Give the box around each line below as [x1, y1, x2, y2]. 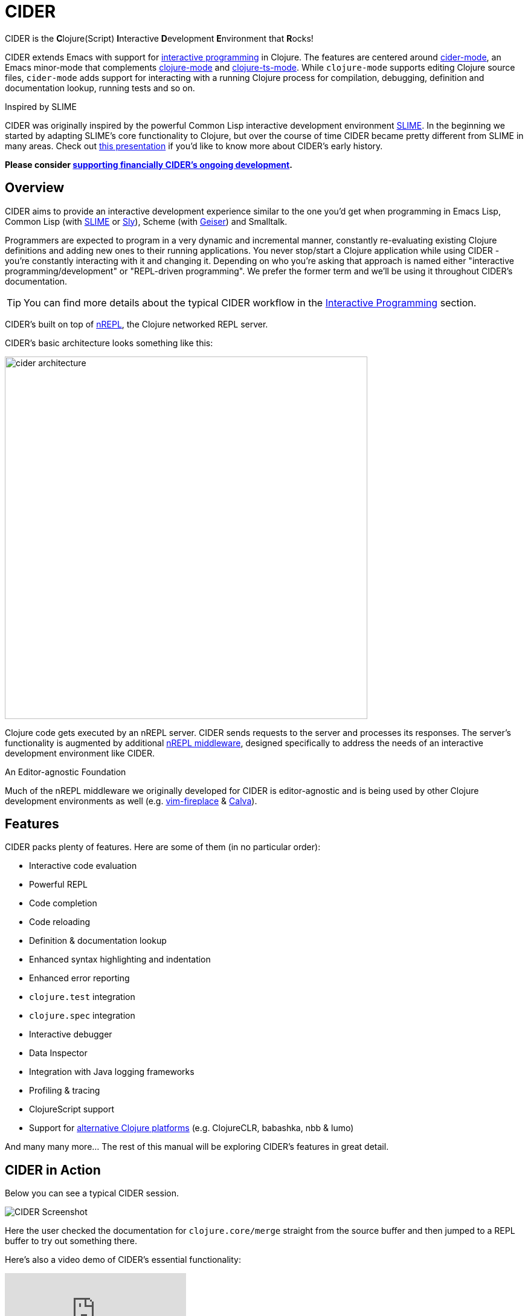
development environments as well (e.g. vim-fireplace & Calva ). [5, 795, 257, 806]
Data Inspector [29, 1048, 88, 1059]
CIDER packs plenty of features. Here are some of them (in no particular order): [5, 842, 321, 853]
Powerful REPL [29, 879, 88, 890]
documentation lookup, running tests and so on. [5, 82, 195, 93]
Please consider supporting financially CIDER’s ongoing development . [5, 159, 292, 170]
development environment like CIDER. [5, 747, 155, 758]
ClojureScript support [29, 1104, 115, 1115]
